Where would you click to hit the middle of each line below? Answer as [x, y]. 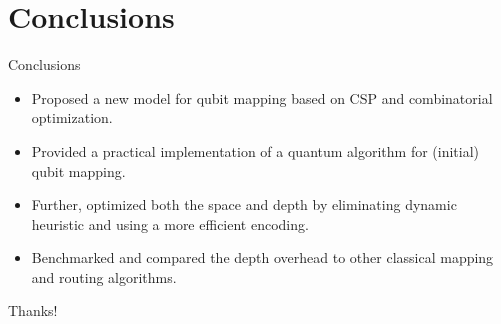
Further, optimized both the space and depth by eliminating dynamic [244, 204]
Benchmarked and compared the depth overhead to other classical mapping [262, 257]
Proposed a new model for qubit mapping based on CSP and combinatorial [262, 97]
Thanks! [33, 310]
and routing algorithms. [104, 276]
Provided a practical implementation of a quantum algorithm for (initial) [255, 150]
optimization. [72, 117]
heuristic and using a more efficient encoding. [170, 223]
